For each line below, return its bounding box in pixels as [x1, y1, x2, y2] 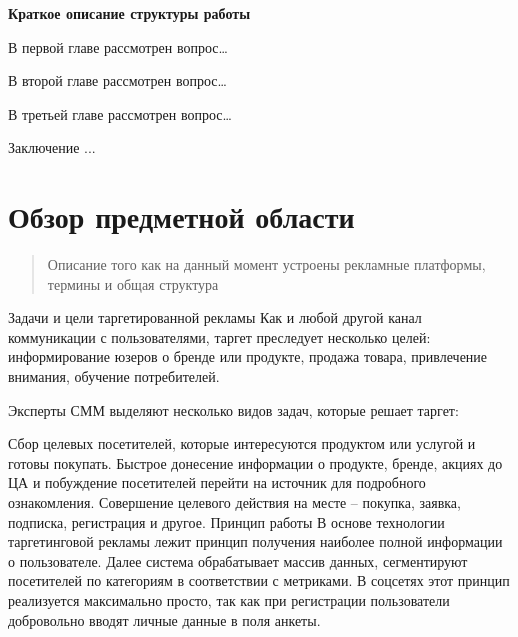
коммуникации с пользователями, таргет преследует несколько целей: [8, 326, 431, 347]
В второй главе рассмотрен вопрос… [8, 70, 227, 91]
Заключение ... [8, 137, 96, 158]
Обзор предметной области [8, 196, 355, 237]
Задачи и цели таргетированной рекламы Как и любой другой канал [8, 307, 422, 328]
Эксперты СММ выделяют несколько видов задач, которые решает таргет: [8, 399, 459, 420]
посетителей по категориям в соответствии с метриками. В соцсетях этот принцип [8, 570, 510, 591]
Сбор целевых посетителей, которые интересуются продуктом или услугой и [8, 433, 476, 454]
